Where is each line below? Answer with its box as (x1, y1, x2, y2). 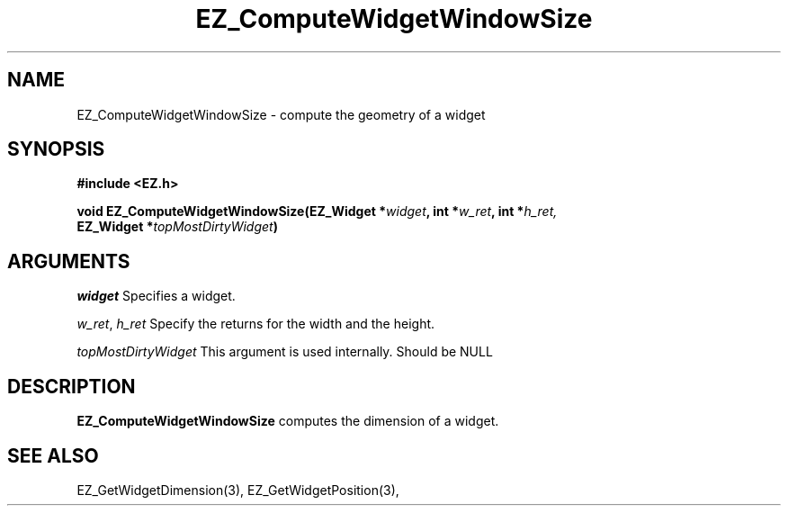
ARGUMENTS (7, 249, 130, 273)
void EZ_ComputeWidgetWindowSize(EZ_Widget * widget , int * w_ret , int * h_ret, (76, 203, 558, 220)
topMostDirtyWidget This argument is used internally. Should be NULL (76, 344, 493, 360)
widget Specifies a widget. (76, 288, 236, 304)
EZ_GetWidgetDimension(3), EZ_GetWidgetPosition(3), (76, 481, 399, 498)
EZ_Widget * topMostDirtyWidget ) (76, 219, 278, 235)
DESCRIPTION (7, 374, 136, 398)
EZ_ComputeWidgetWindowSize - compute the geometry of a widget (76, 106, 486, 122)
